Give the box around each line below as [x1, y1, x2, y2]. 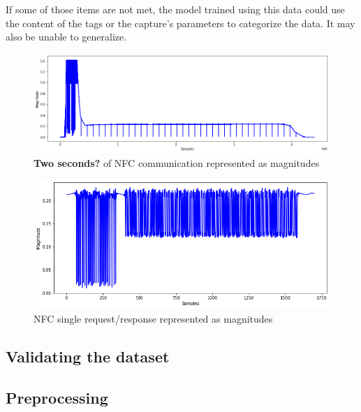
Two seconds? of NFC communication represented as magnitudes [34, 155, 320, 170]
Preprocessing [6, 386, 108, 408]
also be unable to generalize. [6, 29, 127, 44]
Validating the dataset [6, 345, 170, 367]
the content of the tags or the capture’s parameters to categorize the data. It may [6, 15, 355, 30]
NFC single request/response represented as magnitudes [34, 311, 273, 325]
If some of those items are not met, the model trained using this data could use [6, 2, 345, 16]
